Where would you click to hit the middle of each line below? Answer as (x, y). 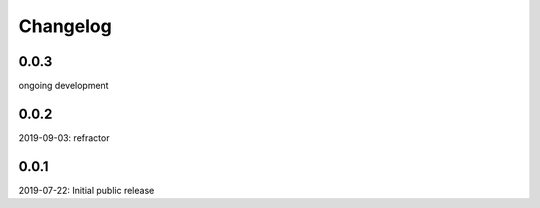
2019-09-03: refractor (64, 137)
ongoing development (63, 86)
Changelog (65, 26)
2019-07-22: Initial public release (86, 190)
